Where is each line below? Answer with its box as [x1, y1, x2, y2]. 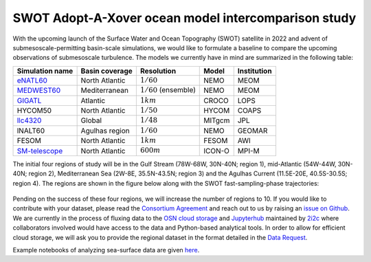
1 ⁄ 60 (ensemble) [139, 85, 196, 95]
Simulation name [16, 66, 74, 76]
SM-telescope [16, 146, 63, 155]
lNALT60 [16, 126, 45, 135]
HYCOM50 [16, 106, 52, 116]
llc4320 [16, 116, 42, 125]
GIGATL [16, 96, 42, 105]
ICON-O [203, 146, 230, 155]
